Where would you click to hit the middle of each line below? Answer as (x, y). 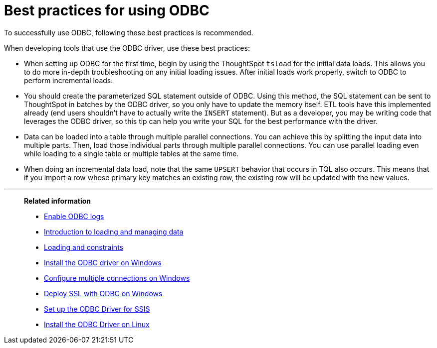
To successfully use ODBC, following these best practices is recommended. (129, 32)
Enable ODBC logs (74, 216)
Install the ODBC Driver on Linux (97, 324)
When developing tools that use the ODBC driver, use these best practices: (127, 48)
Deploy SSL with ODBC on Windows (103, 293)
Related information (58, 201)
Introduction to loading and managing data (114, 232)
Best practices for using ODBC (107, 10)
